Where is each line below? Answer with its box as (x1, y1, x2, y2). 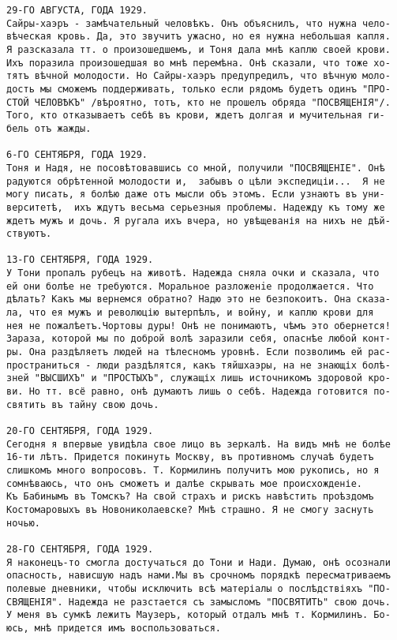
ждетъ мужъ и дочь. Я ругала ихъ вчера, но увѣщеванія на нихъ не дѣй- (6, 215, 391, 226)
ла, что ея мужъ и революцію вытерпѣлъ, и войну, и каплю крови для (6, 307, 374, 319)
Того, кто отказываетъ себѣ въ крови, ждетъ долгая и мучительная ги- (6, 110, 385, 122)
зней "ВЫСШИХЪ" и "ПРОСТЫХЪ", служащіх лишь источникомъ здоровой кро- (6, 372, 391, 384)
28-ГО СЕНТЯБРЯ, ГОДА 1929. (6, 543, 154, 555)
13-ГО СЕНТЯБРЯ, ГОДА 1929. (6, 254, 154, 266)
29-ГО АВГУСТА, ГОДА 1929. (6, 5, 148, 16)
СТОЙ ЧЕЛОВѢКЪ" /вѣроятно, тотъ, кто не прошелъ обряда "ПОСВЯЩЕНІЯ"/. (6, 96, 391, 108)
